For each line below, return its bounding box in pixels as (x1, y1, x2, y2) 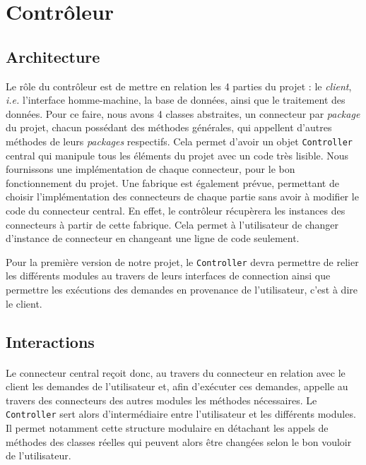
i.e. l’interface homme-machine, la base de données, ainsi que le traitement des (6, 92, 346, 107)
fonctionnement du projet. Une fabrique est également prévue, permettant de (6, 175, 339, 190)
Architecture (6, 45, 100, 67)
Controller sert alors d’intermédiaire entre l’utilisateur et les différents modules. (6, 406, 356, 421)
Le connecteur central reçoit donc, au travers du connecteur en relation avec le (6, 365, 346, 380)
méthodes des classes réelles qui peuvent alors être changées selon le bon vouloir (6, 434, 352, 449)
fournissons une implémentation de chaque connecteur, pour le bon (6, 162, 295, 176)
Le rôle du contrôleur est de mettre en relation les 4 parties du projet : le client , (6, 78, 352, 93)
